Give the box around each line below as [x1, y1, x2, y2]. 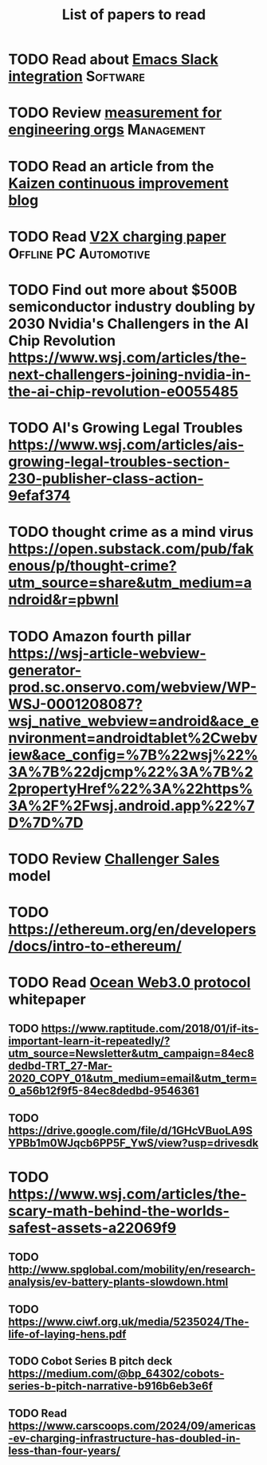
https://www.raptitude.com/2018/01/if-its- [41, 1022, 259, 1036]
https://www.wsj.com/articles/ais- [8, 436, 245, 454]
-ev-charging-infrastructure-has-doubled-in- [8, 1432, 241, 1445]
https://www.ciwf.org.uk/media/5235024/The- [8, 1314, 249, 1328]
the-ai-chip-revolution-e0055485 [8, 382, 239, 400]
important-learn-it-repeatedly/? [8, 1034, 171, 1048]
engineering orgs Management [8, 121, 206, 139]
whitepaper [8, 990, 86, 1009]
